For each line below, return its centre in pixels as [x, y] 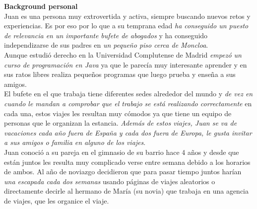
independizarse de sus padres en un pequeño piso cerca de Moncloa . [106, 45]
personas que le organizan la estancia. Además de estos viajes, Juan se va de [121, 123]
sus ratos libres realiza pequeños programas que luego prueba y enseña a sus [120, 74]
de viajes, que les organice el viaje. [57, 200]
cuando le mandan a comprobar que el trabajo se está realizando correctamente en [128, 103]
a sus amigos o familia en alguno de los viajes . [75, 142]
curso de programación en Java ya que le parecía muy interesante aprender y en [126, 64]
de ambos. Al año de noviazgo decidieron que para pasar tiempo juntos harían [123, 172]
